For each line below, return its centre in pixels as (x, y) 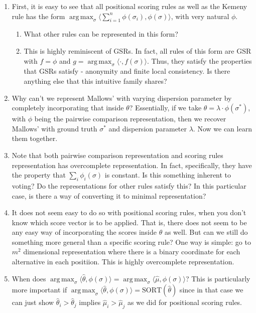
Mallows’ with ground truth (54, 128)
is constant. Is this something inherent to (168, 175)
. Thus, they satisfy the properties (200, 60)
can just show (33, 302)
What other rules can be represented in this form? (101, 34)
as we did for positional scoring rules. (185, 302)
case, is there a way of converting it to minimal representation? (109, 195)
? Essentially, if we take (165, 108)
